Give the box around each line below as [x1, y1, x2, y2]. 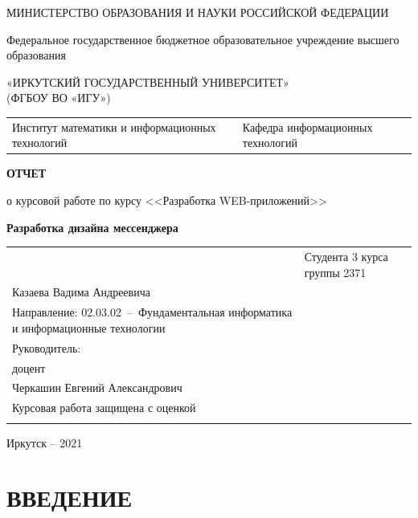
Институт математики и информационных [12, 118, 216, 135]
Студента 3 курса [304, 247, 388, 264]
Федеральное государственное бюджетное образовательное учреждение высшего [6, 31, 400, 47]
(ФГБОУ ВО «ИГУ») [6, 89, 111, 106]
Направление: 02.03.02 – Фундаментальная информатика [12, 304, 293, 320]
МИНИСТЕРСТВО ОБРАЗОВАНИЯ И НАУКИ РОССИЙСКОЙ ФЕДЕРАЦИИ [6, 4, 389, 20]
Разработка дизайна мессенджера [6, 218, 178, 235]
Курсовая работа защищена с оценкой [12, 399, 196, 416]
